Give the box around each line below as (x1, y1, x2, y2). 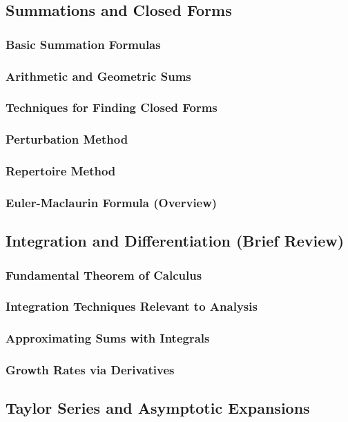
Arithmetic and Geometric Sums (6, 67, 191, 84)
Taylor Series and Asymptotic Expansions (6, 397, 310, 419)
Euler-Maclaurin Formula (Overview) (6, 193, 217, 211)
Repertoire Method (6, 162, 116, 180)
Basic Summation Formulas (6, 35, 161, 52)
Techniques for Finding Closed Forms (6, 99, 217, 116)
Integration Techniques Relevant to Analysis (6, 298, 258, 315)
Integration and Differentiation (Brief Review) (6, 230, 345, 251)
